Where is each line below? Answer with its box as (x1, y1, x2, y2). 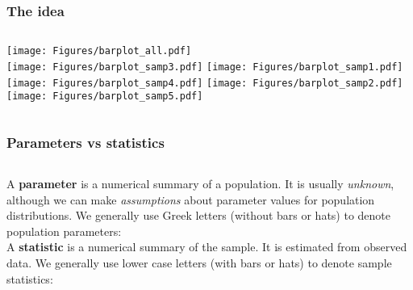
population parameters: (6, 222, 122, 239)
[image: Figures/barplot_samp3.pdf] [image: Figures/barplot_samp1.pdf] (6, 61, 403, 73)
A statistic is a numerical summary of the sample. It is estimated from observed (6, 238, 407, 255)
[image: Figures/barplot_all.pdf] (6, 45, 192, 57)
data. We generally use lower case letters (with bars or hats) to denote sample (6, 254, 392, 271)
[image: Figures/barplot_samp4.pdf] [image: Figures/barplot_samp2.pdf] (6, 77, 403, 89)
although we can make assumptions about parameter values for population (6, 191, 375, 208)
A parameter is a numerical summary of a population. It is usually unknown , (6, 175, 394, 192)
